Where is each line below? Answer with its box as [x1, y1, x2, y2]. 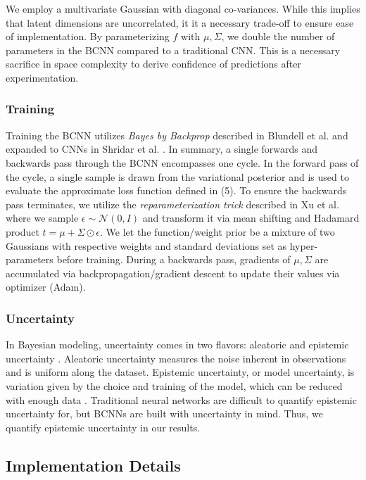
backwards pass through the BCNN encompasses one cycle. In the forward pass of [6, 155, 359, 170]
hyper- [289, 238, 318, 253]
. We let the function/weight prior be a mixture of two [100, 224, 335, 239]
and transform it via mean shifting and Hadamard [142, 210, 360, 225]
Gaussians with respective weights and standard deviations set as [6, 238, 287, 253]
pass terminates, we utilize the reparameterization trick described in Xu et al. [6, 196, 339, 211]
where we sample [6, 210, 79, 225]
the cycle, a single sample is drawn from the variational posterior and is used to [6, 169, 349, 184]
